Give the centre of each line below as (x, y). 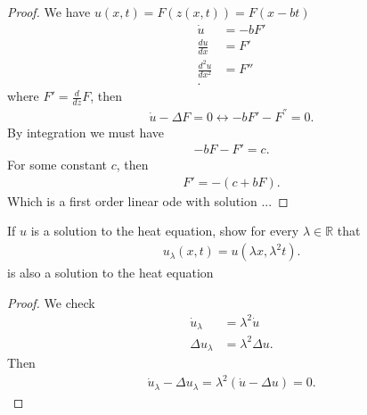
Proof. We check (51, 302)
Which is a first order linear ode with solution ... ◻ (148, 200)
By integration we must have (86, 132)
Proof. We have (49, 12)
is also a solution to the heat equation (110, 273)
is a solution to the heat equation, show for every (165, 231)
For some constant (57, 165)
